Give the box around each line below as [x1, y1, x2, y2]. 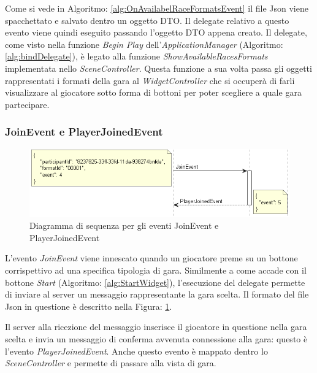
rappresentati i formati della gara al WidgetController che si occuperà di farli [5, 74, 295, 87]
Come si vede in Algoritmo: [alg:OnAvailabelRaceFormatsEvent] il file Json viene [5, 2, 308, 14]
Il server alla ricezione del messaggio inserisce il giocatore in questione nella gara [5, 320, 307, 333]
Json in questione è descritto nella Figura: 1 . [5, 299, 172, 312]
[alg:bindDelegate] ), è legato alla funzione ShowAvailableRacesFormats [5, 50, 268, 63]
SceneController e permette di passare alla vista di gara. [5, 356, 216, 369]
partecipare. [5, 98, 50, 110]
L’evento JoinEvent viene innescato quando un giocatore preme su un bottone [5, 252, 298, 264]
